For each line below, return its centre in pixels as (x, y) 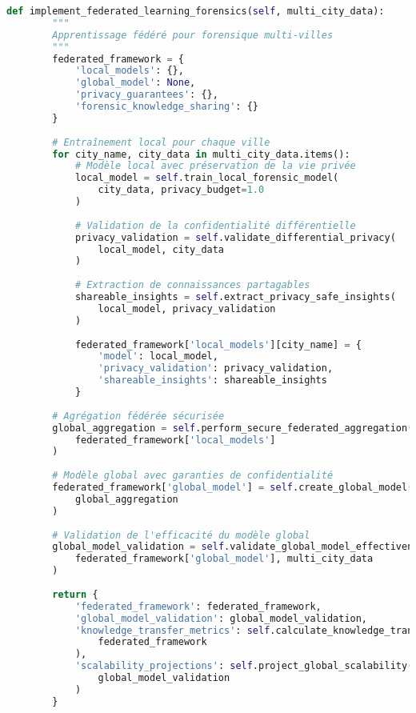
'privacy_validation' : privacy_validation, (216, 369)
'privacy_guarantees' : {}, (146, 95)
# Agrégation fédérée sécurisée (138, 416)
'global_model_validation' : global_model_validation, (221, 618)
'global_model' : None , (135, 83)
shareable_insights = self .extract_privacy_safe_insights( (235, 297)
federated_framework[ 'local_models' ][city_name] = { (218, 344)
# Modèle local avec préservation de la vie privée (215, 166)
